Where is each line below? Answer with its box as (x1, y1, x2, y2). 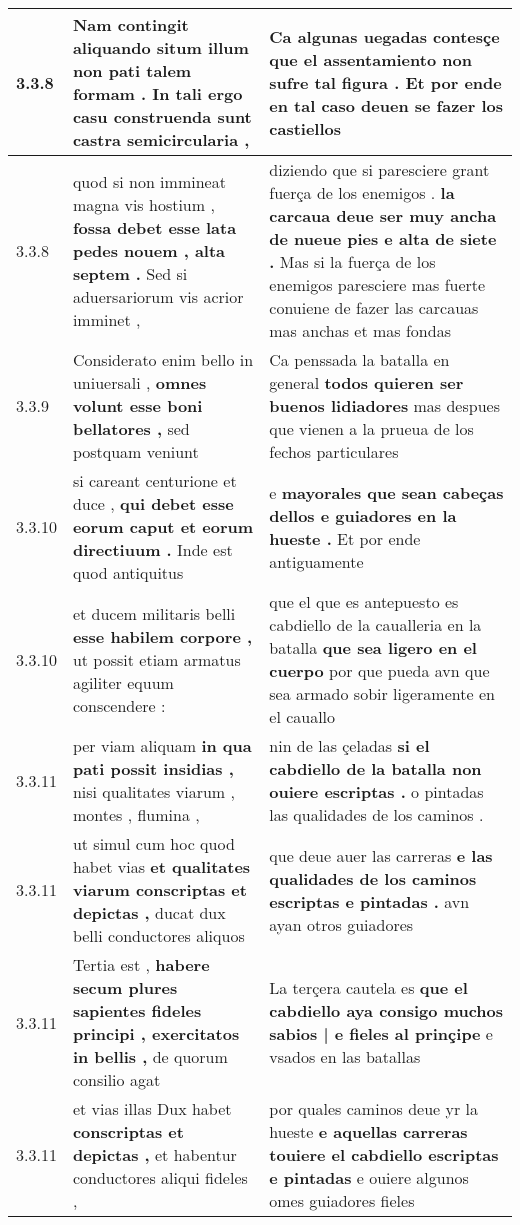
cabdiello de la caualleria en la (269, 613, 482, 636)
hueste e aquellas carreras (269, 1120, 468, 1143)
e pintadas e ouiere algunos (269, 1166, 469, 1189)
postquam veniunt (72, 440, 199, 463)
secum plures (72, 976, 178, 999)
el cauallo (269, 705, 336, 728)
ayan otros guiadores (269, 912, 414, 936)
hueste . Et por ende (269, 526, 421, 550)
